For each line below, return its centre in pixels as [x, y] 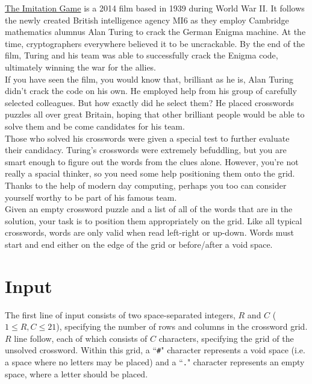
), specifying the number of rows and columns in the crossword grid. [182, 326]
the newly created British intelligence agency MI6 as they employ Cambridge [147, 20]
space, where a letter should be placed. [76, 373]
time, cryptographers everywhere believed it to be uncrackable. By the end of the [155, 43]
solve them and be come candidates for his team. [95, 126]
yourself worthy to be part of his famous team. [91, 197]
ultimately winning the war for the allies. [81, 67]
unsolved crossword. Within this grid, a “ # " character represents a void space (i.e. [155, 350]
